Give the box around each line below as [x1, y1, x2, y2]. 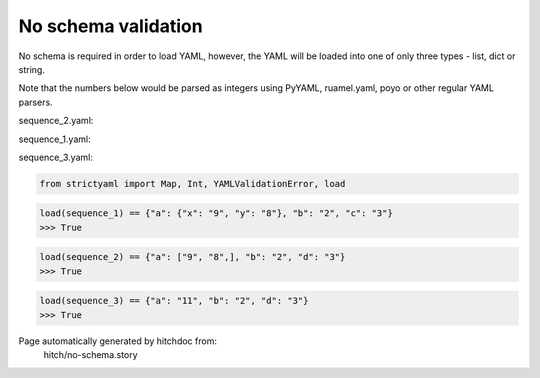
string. [18, 63, 45, 75]
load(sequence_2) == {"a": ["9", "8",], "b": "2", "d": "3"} [39, 251, 346, 263]
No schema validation [18, 15, 204, 37]
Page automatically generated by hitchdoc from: [18, 335, 217, 347]
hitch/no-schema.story [43, 349, 139, 361]
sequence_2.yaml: [18, 115, 94, 127]
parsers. [18, 96, 54, 108]
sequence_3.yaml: [18, 151, 94, 163]
